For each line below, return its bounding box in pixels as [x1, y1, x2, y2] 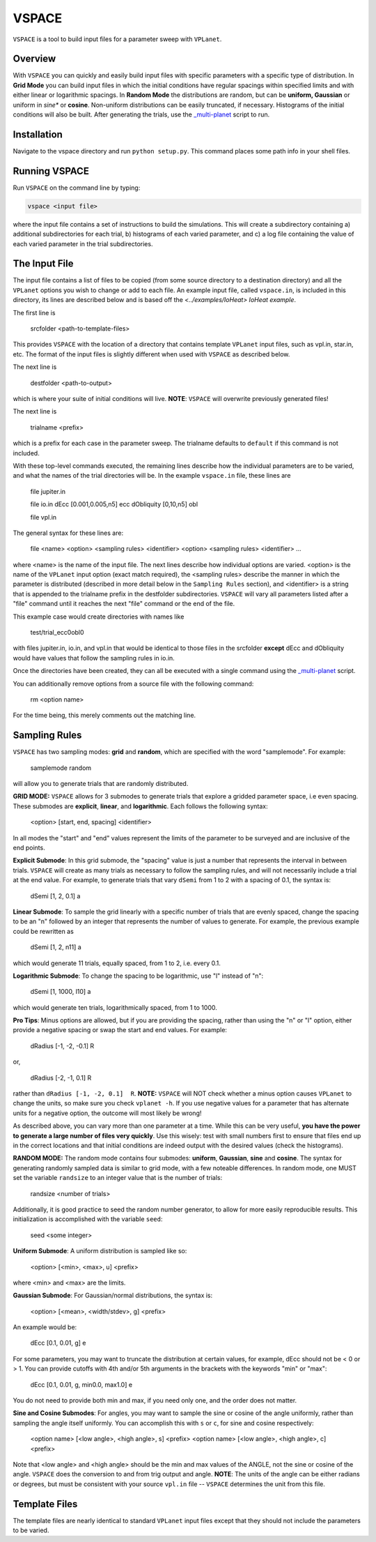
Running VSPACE [13, 165, 90, 177]
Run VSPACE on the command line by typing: [13, 183, 141, 192]
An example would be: [13, 1323, 77, 1331]
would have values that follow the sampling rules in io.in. [13, 653, 175, 662]
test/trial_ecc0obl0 [30, 628, 84, 637]
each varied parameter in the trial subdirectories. [13, 239, 153, 248]
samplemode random [30, 764, 92, 772]
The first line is [13, 308, 56, 317]
